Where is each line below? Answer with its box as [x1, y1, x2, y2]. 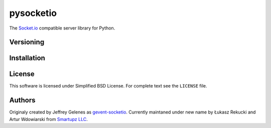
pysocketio [9, 7, 57, 18]
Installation [9, 54, 45, 62]
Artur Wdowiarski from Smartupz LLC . [9, 116, 88, 122]
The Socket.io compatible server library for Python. [9, 25, 115, 31]
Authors [9, 96, 36, 104]
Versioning [9, 38, 45, 46]
